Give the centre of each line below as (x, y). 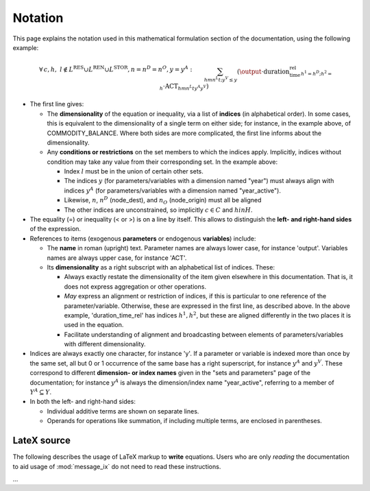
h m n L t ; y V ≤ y (221, 79)
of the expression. (56, 229)
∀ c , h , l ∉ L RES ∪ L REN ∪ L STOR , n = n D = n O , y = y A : (115, 69)
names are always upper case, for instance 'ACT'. (117, 258)
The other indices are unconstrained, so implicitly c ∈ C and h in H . (158, 210)
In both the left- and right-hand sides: (83, 402)
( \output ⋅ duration (263, 71)
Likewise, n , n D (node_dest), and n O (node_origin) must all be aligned (163, 201)
